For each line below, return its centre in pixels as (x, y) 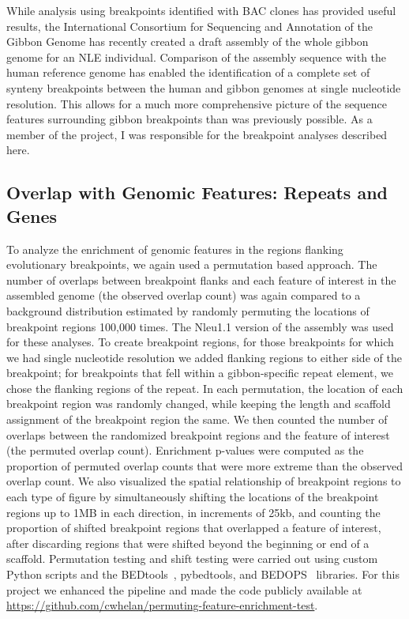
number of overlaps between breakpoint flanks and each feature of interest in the (201, 279)
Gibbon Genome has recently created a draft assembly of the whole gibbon (188, 42)
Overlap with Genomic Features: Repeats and (197, 192)
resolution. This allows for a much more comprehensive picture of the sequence (197, 103)
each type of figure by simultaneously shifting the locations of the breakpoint (193, 497)
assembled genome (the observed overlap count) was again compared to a (184, 295)
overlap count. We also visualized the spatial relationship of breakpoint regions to (204, 481)
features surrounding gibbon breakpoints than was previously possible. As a (189, 119)
